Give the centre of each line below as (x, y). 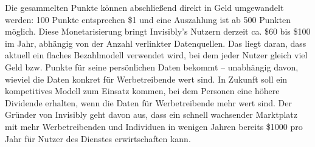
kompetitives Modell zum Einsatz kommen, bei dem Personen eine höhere (142, 91)
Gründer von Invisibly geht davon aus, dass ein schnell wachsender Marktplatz (151, 115)
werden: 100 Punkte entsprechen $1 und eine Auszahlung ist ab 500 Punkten (148, 19)
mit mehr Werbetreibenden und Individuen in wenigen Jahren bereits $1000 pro (154, 126)
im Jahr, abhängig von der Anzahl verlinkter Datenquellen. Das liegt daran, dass (156, 43)
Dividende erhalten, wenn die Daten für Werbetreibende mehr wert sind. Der (148, 102)
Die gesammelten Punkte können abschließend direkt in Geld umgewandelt (144, 7)
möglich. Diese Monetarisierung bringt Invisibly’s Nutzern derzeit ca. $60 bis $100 (158, 31)
